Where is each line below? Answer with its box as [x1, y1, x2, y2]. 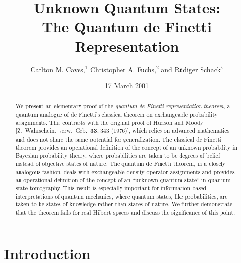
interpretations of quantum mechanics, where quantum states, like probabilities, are [15, 192, 228, 200]
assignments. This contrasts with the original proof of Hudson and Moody [15, 118, 203, 126]
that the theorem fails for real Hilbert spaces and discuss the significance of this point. [15, 208, 235, 217]
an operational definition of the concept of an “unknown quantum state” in [15, 176, 206, 184]
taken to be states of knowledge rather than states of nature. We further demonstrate [15, 200, 233, 208]
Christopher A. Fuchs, [90, 64, 156, 74]
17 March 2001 [104, 81, 149, 91]
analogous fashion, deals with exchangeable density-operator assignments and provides [15, 167, 235, 176]
